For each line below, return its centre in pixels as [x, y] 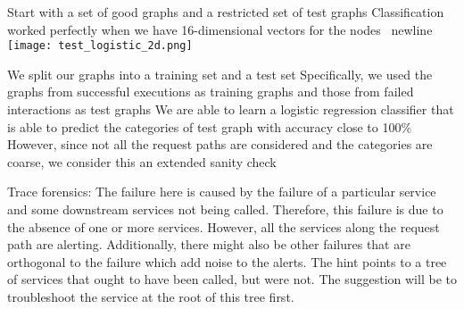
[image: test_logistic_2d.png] [100, 46]
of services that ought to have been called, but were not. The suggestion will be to [232, 279]
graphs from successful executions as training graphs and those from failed [211, 92]
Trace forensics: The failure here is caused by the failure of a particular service [222, 192]
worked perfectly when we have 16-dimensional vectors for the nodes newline [220, 29]
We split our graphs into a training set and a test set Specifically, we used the [220, 74]
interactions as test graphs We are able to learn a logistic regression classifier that [231, 109]
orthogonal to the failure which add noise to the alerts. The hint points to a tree [227, 261]
